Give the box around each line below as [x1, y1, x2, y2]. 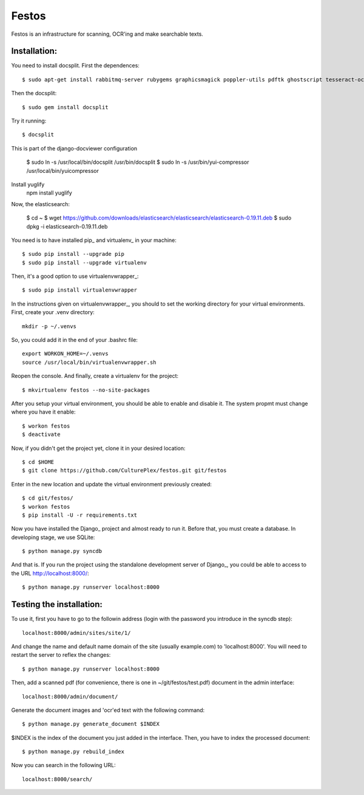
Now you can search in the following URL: [11, 762, 116, 769]
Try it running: [11, 117, 47, 124]
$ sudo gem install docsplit [22, 104, 109, 110]
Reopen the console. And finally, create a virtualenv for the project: [11, 372, 179, 380]
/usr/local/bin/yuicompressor [26, 167, 99, 174]
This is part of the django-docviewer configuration [11, 144, 138, 152]
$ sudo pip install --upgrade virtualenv [22, 259, 147, 266]
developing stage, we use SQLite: [11, 534, 95, 541]
